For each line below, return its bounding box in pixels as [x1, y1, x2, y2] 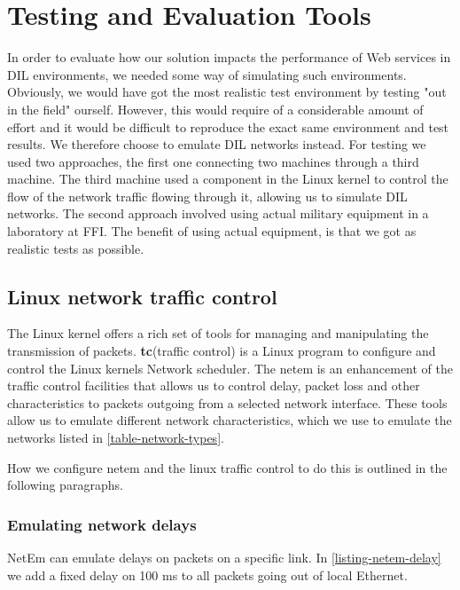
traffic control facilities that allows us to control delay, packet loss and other [7, 376, 420, 395]
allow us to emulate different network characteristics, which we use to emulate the [7, 411, 452, 429]
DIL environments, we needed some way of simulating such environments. [7, 65, 407, 83]
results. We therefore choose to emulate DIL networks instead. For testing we [7, 135, 426, 153]
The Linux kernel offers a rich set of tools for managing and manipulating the [7, 324, 429, 342]
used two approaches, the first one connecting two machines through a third [7, 152, 419, 170]
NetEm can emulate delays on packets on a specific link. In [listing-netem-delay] [7, 548, 441, 567]
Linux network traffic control [7, 282, 277, 310]
